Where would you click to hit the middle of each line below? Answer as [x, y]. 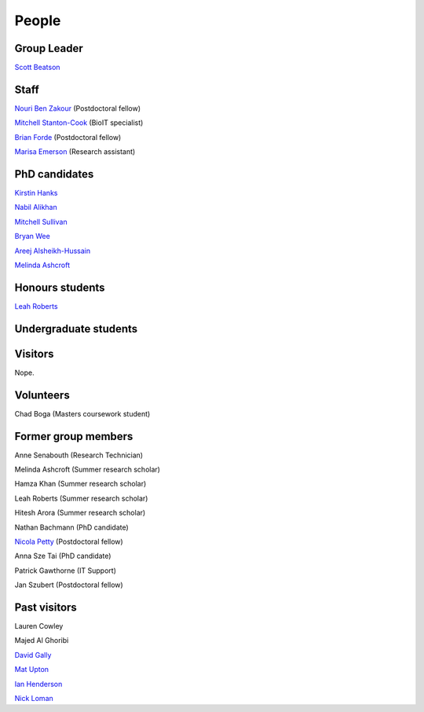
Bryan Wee [32, 237]
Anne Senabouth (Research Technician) [79, 455]
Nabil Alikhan [36, 207]
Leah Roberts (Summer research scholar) [81, 498]
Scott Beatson [37, 68]
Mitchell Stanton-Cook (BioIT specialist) [79, 123]
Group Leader [49, 48]
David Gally [33, 655]
